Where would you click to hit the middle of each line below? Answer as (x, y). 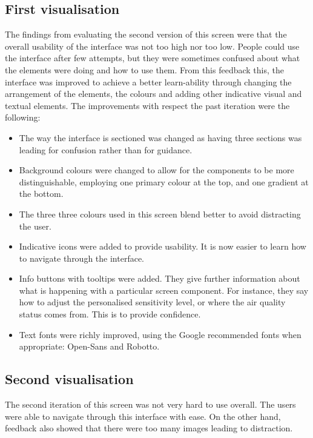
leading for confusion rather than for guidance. (106, 149)
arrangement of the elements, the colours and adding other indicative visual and (153, 94)
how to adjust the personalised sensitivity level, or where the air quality (152, 302)
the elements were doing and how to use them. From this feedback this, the (144, 69)
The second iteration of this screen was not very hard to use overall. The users (150, 404)
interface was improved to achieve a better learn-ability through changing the (148, 81)
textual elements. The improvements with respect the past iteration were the (147, 105)
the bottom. (41, 194)
